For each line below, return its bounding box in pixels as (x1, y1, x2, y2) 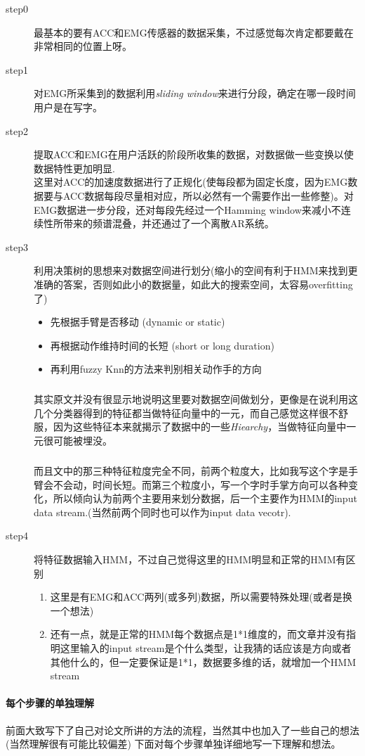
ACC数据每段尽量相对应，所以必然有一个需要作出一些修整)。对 (62, 188, 354, 203)
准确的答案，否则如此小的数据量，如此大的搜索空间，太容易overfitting (34, 276, 353, 291)
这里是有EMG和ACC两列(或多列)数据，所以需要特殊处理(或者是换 (50, 589, 352, 604)
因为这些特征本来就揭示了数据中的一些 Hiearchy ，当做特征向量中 (53, 419, 347, 434)
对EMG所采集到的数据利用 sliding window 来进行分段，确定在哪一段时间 (34, 86, 356, 101)
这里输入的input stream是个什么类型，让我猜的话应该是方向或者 (60, 640, 352, 655)
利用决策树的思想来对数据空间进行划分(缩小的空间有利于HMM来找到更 (34, 263, 358, 278)
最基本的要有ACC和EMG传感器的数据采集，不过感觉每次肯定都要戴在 (34, 25, 354, 39)
